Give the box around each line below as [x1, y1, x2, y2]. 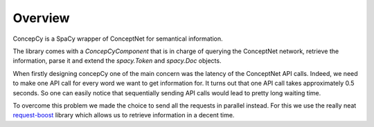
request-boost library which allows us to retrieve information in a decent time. [12, 111, 235, 119]
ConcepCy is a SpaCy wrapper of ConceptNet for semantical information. [12, 35, 223, 43]
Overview [12, 10, 70, 26]
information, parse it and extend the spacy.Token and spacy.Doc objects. [12, 57, 222, 65]
